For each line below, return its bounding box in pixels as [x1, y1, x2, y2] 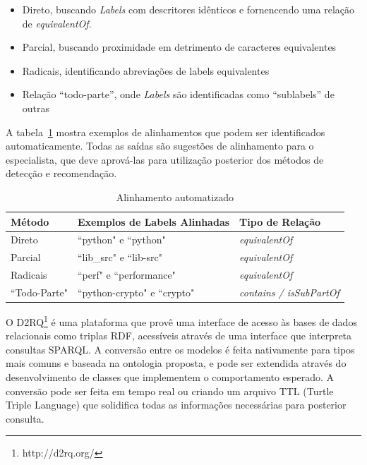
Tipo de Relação [239, 214, 321, 229]
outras [22, 100, 50, 115]
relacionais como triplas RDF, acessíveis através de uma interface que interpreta [6, 328, 352, 343]
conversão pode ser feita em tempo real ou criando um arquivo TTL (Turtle [6, 383, 334, 398]
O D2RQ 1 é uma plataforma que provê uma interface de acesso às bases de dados [6, 313, 357, 329]
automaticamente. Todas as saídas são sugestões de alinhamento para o [6, 138, 314, 153]
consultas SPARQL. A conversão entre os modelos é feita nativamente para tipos [6, 342, 355, 356]
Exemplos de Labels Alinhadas [77, 214, 230, 229]
